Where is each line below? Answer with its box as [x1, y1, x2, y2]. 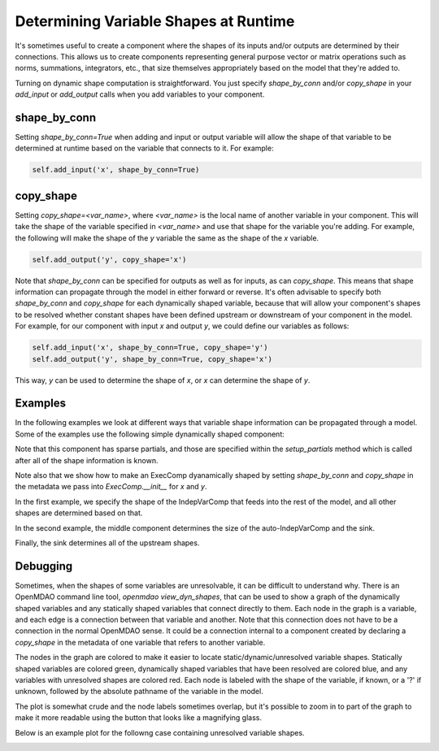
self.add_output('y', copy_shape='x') [32, 254, 187, 264]
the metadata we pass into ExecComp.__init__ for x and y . [15, 482, 207, 492]
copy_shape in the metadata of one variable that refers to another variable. [15, 637, 266, 647]
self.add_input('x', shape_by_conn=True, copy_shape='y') [32, 343, 268, 353]
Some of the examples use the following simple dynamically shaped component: [15, 429, 285, 439]
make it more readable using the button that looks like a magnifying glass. [15, 713, 263, 723]
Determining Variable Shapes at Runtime [15, 12, 295, 30]
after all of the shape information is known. [15, 455, 159, 465]
